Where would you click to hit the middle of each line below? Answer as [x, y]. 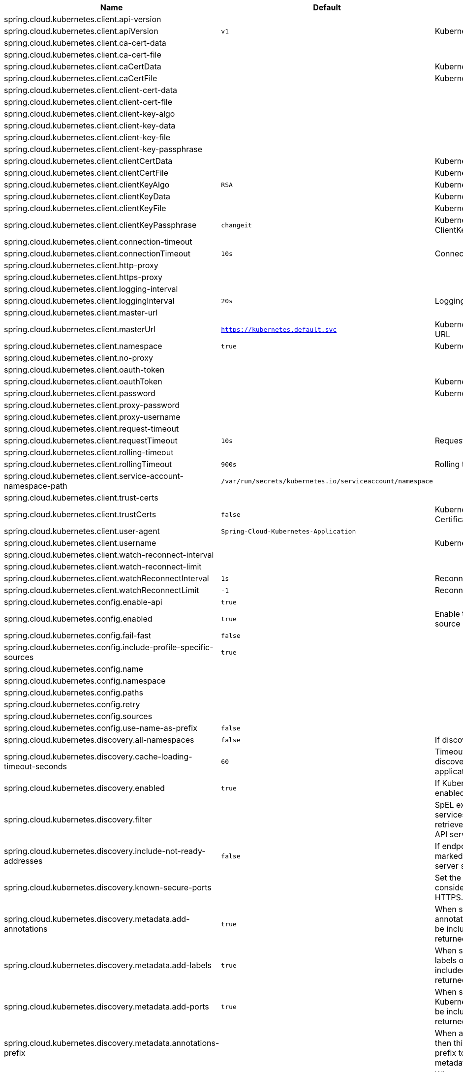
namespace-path [36, 486]
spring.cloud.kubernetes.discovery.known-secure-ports [108, 887]
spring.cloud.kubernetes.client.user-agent [82, 531]
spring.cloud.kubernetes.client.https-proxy [83, 277]
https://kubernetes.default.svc [279, 329]
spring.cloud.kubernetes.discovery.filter [78, 820]
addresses [23, 861]
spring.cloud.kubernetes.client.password [80, 393]
